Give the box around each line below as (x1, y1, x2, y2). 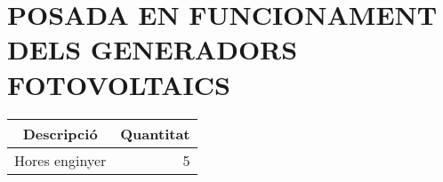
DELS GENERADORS (7, 31, 298, 67)
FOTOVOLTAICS (7, 66, 230, 102)
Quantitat (120, 123, 190, 144)
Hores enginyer (14, 149, 107, 170)
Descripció (22, 123, 98, 144)
